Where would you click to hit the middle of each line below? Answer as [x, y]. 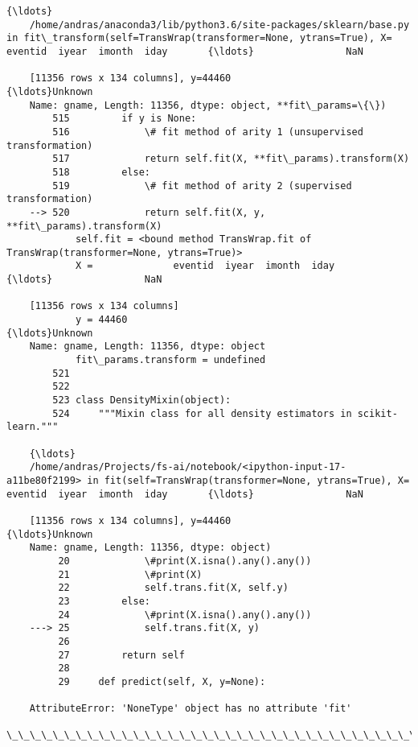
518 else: [101, 172]
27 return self [121, 655]
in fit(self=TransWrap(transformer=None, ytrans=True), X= [248, 480]
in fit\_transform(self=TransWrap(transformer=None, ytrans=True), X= [199, 38]
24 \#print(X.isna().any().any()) [185, 615]
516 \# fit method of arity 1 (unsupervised [208, 132]
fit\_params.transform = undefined [170, 360]
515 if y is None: [125, 119]
